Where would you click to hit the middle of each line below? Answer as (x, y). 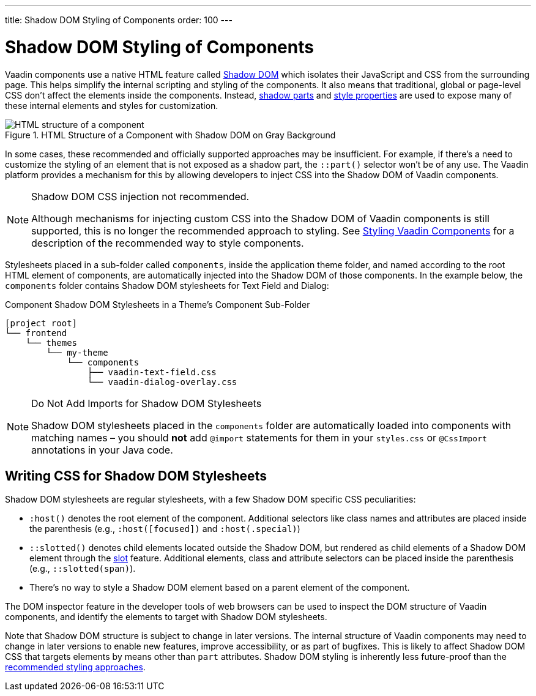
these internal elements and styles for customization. (112, 105)
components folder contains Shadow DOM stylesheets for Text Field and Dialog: (167, 285)
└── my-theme (77, 352)
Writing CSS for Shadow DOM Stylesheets (136, 476)
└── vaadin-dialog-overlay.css (162, 382)
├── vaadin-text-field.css (152, 372)
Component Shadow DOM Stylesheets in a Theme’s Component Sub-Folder (158, 304)
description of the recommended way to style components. (168, 243)
